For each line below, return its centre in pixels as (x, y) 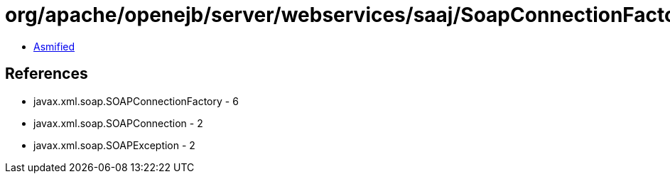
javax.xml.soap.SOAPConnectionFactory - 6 (136, 101)
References (47, 74)
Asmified (54, 46)
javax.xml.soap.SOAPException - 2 (114, 145)
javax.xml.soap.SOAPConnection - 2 (118, 123)
